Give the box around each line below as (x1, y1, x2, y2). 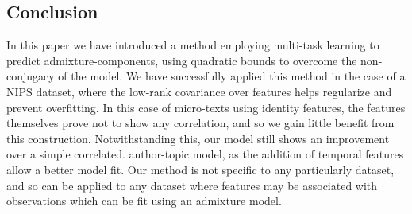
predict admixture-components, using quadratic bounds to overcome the (6, 52, 357, 68)
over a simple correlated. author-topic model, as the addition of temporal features (6, 146, 404, 162)
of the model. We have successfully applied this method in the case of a (58, 68, 406, 84)
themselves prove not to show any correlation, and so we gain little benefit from (6, 115, 395, 131)
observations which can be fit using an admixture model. (6, 193, 282, 209)
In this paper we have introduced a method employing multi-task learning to (6, 37, 379, 53)
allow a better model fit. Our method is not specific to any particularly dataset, (6, 161, 395, 177)
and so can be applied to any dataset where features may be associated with (6, 177, 378, 193)
